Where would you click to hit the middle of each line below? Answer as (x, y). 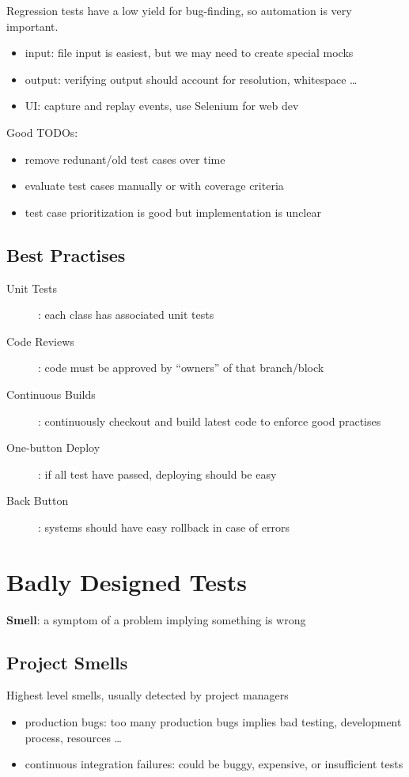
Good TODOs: (42, 132)
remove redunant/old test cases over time (125, 159)
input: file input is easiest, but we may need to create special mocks (189, 53)
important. (32, 26)
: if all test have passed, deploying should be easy (157, 474)
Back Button (38, 500)
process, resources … (73, 737)
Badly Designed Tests (127, 581)
